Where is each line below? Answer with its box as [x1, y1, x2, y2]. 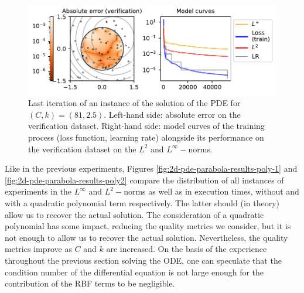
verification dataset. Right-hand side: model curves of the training [28, 120, 265, 132]
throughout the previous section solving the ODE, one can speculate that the [5, 254, 282, 266]
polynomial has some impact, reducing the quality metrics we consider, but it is [5, 220, 291, 232]
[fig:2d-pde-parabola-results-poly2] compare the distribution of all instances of [5, 173, 284, 186]
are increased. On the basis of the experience [106, 243, 267, 255]
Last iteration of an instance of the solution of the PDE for [28, 97, 241, 109]
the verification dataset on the [28, 142, 136, 155]
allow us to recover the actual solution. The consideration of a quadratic [5, 208, 264, 220]
